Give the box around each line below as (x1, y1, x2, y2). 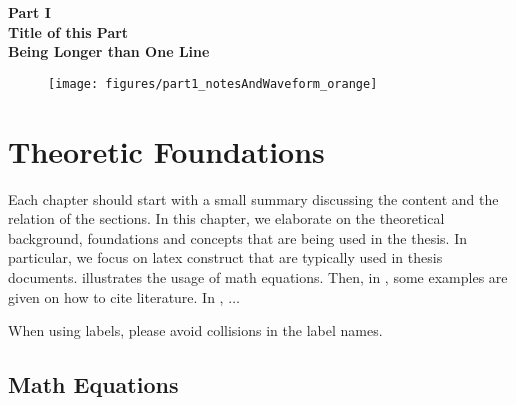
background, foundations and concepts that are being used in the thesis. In (8, 227, 468, 248)
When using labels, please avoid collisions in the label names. (8, 320, 383, 341)
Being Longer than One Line (8, 41, 210, 62)
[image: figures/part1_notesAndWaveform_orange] (48, 76, 378, 91)
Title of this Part (8, 21, 129, 42)
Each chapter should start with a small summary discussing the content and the (8, 188, 499, 209)
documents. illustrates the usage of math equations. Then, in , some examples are (8, 266, 508, 287)
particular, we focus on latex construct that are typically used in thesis (8, 247, 443, 268)
